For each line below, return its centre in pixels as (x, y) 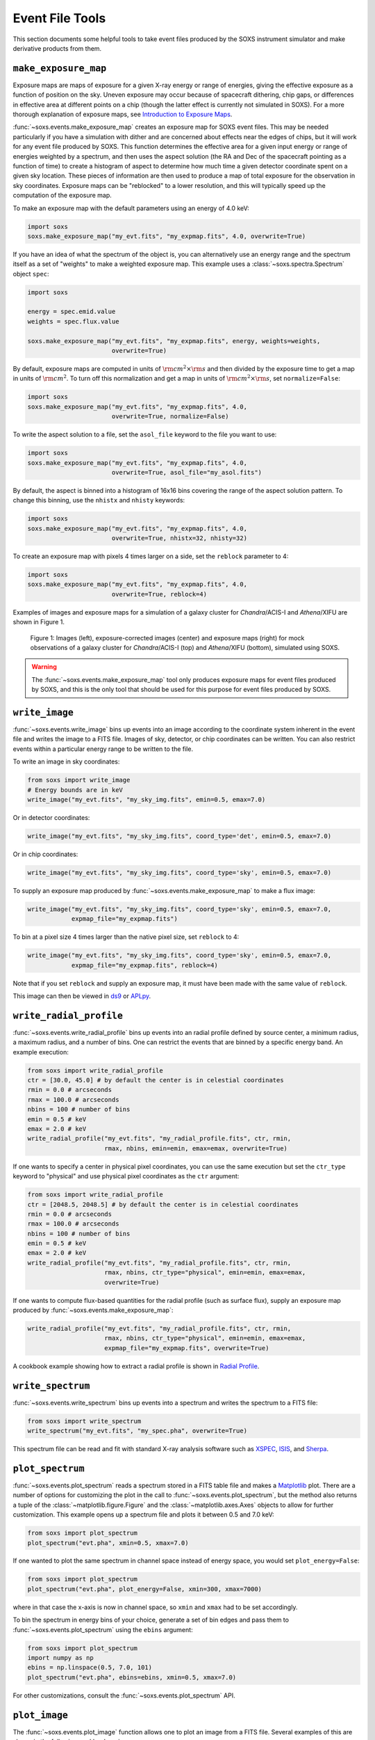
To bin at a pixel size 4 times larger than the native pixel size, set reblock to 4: (126, 937)
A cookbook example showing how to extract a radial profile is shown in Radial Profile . (136, 1366)
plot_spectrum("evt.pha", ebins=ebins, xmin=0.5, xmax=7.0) (132, 1677)
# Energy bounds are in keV (75, 790)
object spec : (31, 274)
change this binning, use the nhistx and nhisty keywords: (99, 500)
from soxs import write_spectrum (84, 1421)
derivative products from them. (57, 48)
